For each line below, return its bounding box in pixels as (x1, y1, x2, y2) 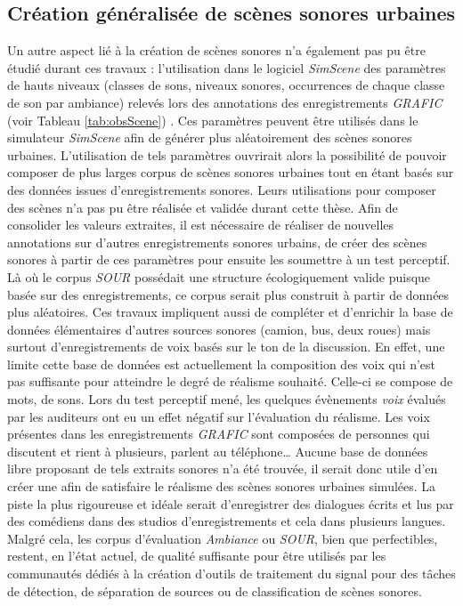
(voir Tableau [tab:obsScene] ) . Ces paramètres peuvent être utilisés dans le (7, 110, 418, 129)
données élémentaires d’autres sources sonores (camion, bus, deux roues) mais (7, 319, 431, 338)
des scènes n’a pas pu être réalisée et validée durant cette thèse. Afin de (7, 198, 398, 216)
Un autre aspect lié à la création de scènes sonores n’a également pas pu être (7, 41, 426, 60)
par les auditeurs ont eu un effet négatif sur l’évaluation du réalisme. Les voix (7, 407, 430, 425)
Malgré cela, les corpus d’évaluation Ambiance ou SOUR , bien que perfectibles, (7, 529, 438, 547)
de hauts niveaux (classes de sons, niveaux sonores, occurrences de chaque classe (7, 76, 445, 94)
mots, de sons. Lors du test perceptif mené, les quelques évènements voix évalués (7, 390, 446, 408)
